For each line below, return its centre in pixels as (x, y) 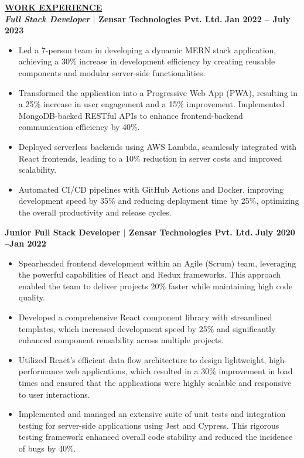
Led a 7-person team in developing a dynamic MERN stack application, (147, 49)
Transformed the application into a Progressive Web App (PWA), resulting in (158, 92)
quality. (32, 297)
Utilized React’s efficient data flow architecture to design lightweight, (142, 359)
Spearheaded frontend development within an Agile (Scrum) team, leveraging (157, 263)
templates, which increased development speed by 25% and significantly (147, 328)
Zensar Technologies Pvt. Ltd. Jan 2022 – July (194, 18)
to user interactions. (54, 394)
